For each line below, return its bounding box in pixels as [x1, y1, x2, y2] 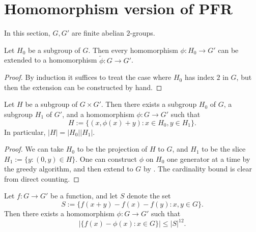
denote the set [127, 190, 171, 201]
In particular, [4, 126, 46, 137]
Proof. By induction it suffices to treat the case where [4, 72, 172, 82]
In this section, [4, 27, 50, 38]
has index [184, 72, 214, 82]
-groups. [130, 27, 155, 38]
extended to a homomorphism [4, 54, 97, 65]
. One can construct [75, 153, 137, 164]
